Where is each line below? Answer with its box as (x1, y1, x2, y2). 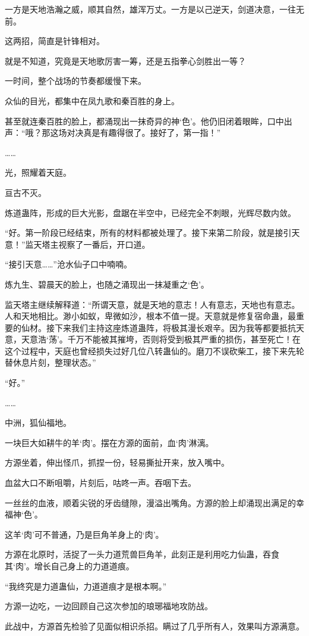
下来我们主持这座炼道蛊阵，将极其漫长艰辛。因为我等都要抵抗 (54, 321, 296, 333)
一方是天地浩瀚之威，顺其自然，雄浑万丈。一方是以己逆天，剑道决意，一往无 (5, 3, 304, 15)
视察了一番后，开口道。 (58, 238, 150, 250)
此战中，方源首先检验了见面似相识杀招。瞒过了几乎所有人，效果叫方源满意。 (5, 619, 304, 632)
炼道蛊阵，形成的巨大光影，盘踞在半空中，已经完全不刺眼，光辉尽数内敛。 (5, 206, 296, 219)
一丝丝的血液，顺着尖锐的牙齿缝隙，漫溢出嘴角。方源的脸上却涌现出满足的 (5, 496, 296, 509)
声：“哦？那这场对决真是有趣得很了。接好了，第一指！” (5, 126, 221, 139)
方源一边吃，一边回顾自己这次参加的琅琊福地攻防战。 (5, 600, 213, 612)
